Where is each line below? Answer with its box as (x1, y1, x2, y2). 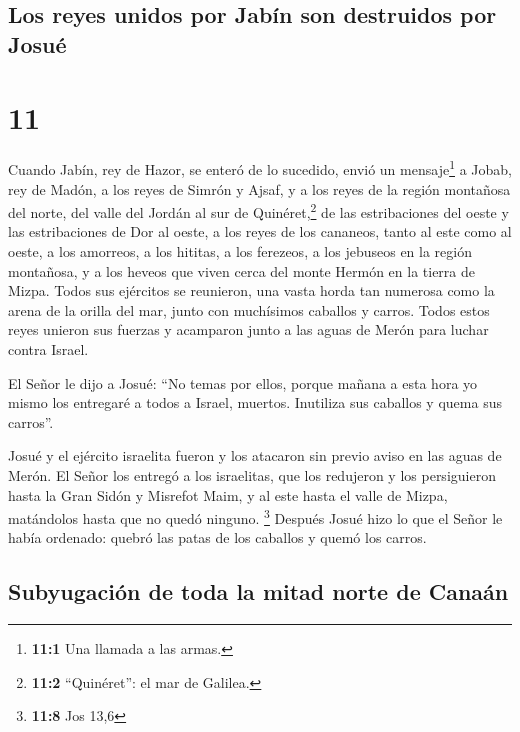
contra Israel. (8, 338, 89, 359)
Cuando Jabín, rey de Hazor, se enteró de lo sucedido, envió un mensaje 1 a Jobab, (8, 156, 512, 179)
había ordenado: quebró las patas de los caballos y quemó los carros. (8, 527, 427, 548)
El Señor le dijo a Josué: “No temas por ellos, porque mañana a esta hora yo (8, 372, 478, 393)
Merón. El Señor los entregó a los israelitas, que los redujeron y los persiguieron (8, 464, 496, 485)
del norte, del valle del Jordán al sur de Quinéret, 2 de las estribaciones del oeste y (8, 199, 509, 222)
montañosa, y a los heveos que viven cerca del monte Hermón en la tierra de (8, 260, 475, 281)
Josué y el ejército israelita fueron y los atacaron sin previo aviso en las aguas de (8, 445, 502, 466)
